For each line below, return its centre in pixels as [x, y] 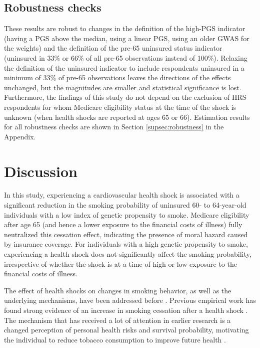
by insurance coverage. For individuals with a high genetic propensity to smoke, [126, 244]
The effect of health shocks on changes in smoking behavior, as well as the [118, 290]
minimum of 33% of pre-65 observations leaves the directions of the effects [117, 77]
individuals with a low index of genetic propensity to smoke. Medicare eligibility [127, 214]
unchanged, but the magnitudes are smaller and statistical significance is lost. [123, 87]
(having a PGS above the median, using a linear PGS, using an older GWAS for [127, 38]
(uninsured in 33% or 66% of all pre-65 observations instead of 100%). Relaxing [126, 57]
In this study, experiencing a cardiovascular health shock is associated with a [122, 195]
